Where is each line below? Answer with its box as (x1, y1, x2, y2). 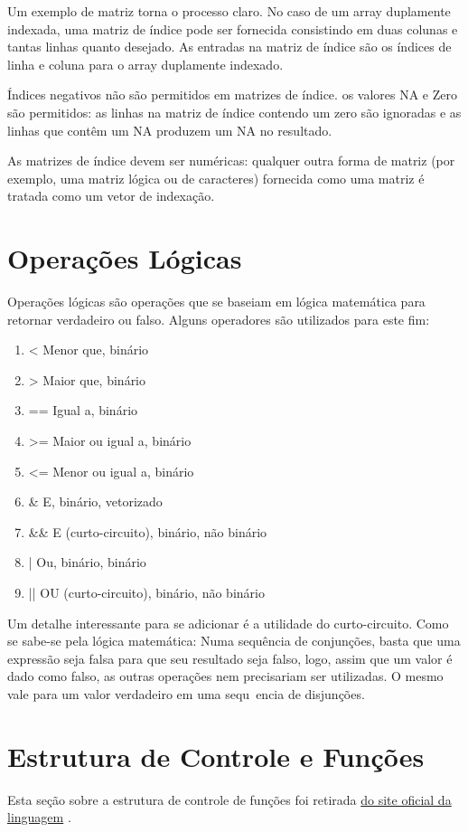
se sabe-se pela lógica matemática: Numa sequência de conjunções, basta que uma (7, 631, 461, 650)
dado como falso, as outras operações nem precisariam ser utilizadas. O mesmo (7, 667, 444, 685)
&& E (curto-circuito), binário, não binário (28, 522, 267, 541)
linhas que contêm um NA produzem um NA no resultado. (7, 120, 332, 139)
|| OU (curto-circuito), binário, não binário (28, 583, 265, 601)
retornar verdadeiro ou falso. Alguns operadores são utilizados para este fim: (7, 309, 430, 328)
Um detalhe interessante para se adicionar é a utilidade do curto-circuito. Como (7, 613, 449, 632)
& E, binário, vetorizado (28, 492, 163, 511)
